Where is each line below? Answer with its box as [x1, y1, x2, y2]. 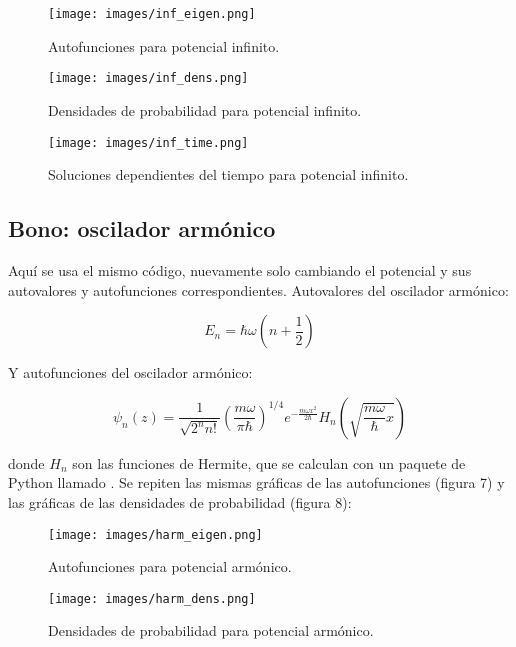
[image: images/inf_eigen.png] [48, 7, 256, 21]
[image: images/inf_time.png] [48, 135, 249, 150]
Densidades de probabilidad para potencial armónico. [48, 620, 374, 641]
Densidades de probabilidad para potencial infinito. [48, 99, 362, 120]
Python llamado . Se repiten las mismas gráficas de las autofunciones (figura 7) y [8, 472, 505, 493]
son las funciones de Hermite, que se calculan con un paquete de [72, 452, 466, 473]
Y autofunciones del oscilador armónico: [8, 362, 253, 383]
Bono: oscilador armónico [8, 213, 276, 244]
